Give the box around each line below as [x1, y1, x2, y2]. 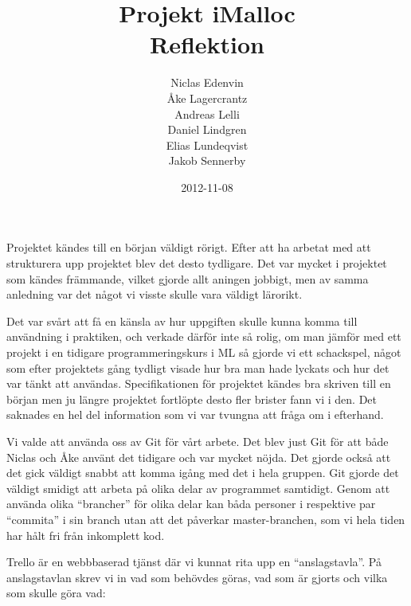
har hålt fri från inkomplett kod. [6, 526, 165, 543]
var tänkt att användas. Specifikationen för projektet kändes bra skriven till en [6, 375, 391, 392]
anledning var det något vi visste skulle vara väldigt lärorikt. [6, 286, 303, 303]
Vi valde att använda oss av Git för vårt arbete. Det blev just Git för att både [6, 433, 389, 449]
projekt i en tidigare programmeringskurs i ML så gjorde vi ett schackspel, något [6, 344, 401, 361]
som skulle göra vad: [6, 584, 106, 601]
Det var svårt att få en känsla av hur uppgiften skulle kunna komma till [6, 312, 358, 329]
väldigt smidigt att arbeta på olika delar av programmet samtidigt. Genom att [6, 479, 390, 496]
